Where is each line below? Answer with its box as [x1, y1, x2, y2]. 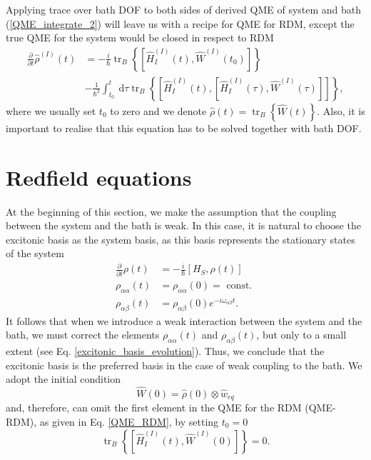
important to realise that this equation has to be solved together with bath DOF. [6, 120, 362, 135]
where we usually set [6, 103, 96, 118]
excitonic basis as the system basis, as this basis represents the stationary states [6, 231, 355, 246]
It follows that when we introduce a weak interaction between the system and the [6, 313, 362, 328]
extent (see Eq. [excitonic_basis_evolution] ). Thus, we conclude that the [6, 343, 325, 358]
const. [226, 280, 253, 291]
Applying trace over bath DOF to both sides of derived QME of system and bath [6, 2, 362, 16]
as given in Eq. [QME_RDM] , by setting [39, 414, 219, 429]
